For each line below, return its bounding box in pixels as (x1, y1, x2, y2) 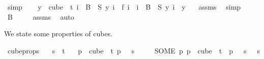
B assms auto (7, 11, 74, 22)
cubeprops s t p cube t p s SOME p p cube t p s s (7, 45, 260, 55)
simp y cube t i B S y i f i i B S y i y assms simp (7, 2, 241, 12)
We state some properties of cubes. (4, 28, 113, 39)
